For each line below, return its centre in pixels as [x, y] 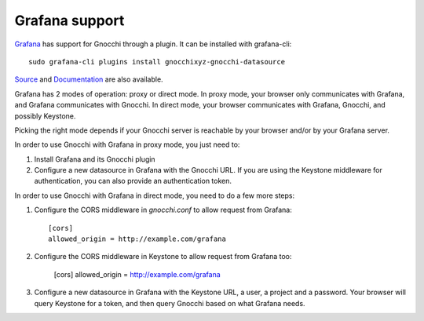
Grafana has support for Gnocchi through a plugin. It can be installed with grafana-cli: [153, 44]
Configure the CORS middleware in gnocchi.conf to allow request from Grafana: [163, 210]
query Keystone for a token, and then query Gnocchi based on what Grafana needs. [170, 303]
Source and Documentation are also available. [89, 79]
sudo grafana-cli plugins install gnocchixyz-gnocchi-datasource [157, 62]
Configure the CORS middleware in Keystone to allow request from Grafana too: [163, 257]
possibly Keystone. [45, 116]
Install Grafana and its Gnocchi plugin [95, 159]
